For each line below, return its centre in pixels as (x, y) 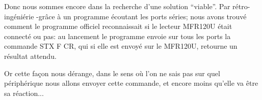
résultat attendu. (30, 56)
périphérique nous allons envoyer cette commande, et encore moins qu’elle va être (131, 83)
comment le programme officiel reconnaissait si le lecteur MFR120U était (118, 26)
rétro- (241, 6)
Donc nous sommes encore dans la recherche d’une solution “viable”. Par (117, 6)
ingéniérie (19, 16)
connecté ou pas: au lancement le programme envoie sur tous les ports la (117, 36)
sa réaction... (24, 93)
